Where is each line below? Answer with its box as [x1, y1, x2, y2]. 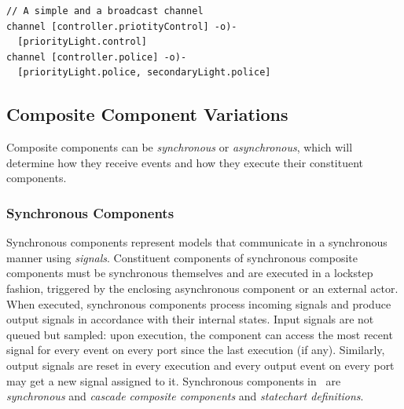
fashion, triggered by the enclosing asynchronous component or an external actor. [6, 279, 398, 296]
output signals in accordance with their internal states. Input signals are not [6, 311, 374, 327]
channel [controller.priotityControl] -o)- [6, 20, 237, 32]
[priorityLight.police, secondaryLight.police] [17, 67, 271, 79]
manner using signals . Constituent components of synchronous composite [6, 249, 358, 265]
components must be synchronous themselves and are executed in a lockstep [6, 265, 373, 281]
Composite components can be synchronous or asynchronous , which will [6, 139, 353, 155]
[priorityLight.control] [17, 36, 147, 48]
